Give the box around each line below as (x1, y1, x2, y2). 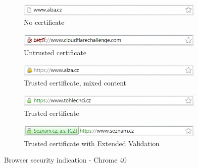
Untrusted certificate (24, 47, 87, 58)
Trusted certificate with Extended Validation (24, 138, 160, 148)
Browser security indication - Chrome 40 (4, 155, 127, 165)
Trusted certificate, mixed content (24, 78, 127, 88)
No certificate (24, 17, 65, 27)
